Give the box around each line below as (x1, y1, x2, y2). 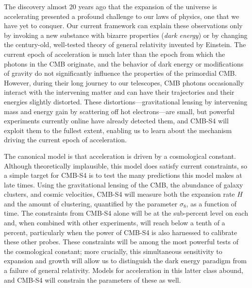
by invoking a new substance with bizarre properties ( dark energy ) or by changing (4, 30, 248, 40)
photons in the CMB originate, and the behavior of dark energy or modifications (4, 58, 244, 68)
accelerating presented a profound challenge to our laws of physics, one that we (4, 11, 239, 21)
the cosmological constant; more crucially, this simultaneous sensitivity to (4, 246, 222, 256)
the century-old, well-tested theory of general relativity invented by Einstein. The (4, 39, 246, 50)
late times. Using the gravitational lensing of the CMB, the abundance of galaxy (4, 179, 243, 189)
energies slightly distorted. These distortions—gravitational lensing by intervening (4, 96, 248, 106)
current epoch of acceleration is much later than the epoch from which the (4, 49, 225, 59)
